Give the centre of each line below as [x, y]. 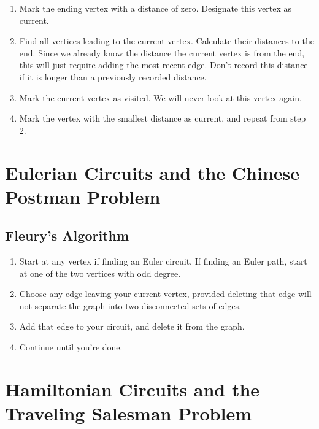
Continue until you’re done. [71, 347]
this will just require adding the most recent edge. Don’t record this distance [163, 65]
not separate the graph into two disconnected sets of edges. [130, 305]
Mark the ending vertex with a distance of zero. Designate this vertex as [155, 8]
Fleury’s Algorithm [67, 235]
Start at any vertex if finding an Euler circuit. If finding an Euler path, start [163, 261]
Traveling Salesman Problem [128, 413]
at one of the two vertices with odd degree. [100, 273]
